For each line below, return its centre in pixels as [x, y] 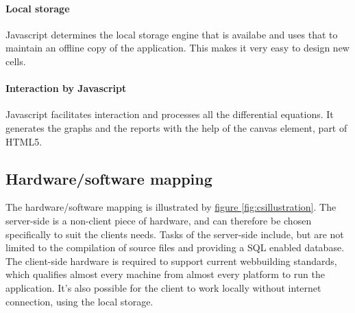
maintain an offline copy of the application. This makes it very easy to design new [177, 48]
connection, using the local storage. [79, 301]
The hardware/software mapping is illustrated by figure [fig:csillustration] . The [171, 207]
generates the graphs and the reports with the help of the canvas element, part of [176, 127]
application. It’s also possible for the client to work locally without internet [163, 287]
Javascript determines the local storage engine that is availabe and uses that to [172, 34]
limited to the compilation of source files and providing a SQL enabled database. [175, 247]
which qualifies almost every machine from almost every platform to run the [165, 274]
